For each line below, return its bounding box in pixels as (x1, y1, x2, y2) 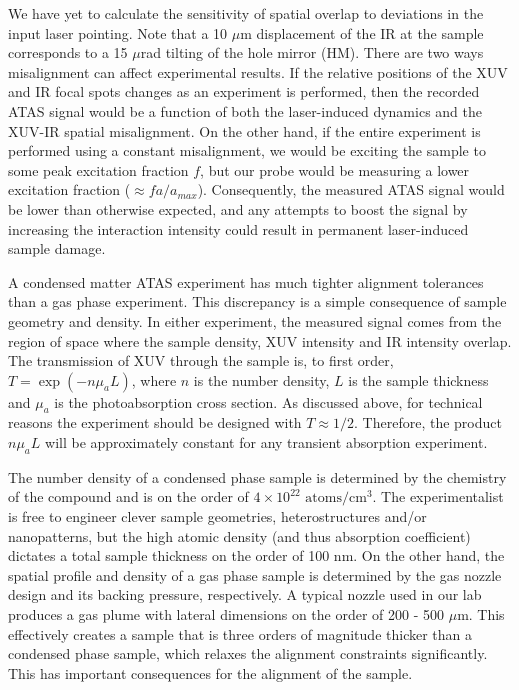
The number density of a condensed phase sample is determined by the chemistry (8, 466, 507, 487)
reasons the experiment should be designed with (8, 412, 302, 433)
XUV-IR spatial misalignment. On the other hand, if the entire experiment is (8, 120, 481, 141)
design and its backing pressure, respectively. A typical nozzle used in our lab (8, 584, 482, 605)
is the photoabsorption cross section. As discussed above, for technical (54, 391, 483, 412)
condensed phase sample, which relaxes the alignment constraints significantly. (8, 643, 488, 664)
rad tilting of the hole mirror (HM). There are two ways (140, 42, 484, 63)
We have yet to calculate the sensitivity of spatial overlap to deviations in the (8, 3, 484, 23)
